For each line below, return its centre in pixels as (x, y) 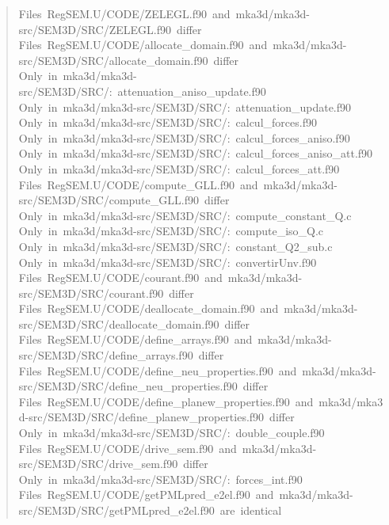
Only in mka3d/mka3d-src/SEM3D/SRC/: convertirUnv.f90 (168, 262)
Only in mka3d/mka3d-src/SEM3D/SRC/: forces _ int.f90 (160, 479)
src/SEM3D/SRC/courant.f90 (91, 293)
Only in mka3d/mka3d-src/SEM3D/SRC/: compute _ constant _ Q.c (185, 215)
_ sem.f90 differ (171, 464)
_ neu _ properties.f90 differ (203, 386)
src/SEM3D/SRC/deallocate (88, 323)
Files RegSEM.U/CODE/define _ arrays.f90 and (135, 339)
